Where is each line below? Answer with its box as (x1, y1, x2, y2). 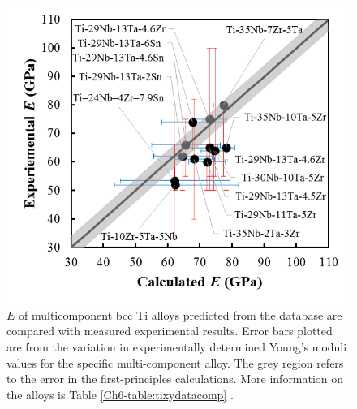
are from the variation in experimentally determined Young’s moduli (6, 338, 347, 355)
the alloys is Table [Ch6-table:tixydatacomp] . (6, 385, 234, 403)
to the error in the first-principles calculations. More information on (6, 370, 344, 387)
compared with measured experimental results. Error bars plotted (6, 322, 333, 339)
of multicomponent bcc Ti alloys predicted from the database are (19, 306, 342, 323)
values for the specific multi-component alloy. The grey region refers (6, 354, 344, 371)
